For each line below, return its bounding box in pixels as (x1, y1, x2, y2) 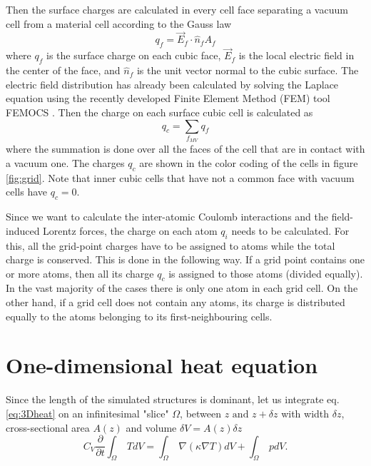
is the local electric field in (238, 48, 355, 63)
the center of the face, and (6, 63, 121, 78)
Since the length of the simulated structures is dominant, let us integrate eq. (6, 392, 340, 407)
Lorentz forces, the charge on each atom (43, 223, 218, 238)
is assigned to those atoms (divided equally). (168, 265, 363, 280)
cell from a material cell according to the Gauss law (6, 16, 232, 31)
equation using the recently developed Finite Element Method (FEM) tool (6, 91, 330, 106)
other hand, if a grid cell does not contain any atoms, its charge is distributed (6, 295, 345, 310)
